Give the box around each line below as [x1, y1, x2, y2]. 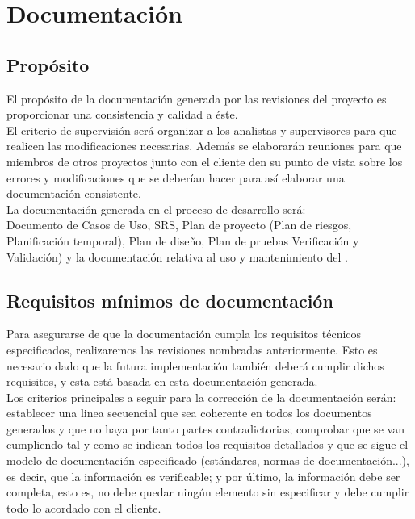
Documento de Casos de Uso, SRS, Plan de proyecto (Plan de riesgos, [6, 216, 352, 233]
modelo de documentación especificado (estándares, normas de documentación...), [6, 452, 409, 469]
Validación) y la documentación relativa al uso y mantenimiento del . [6, 248, 348, 265]
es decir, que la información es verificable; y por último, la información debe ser [6, 467, 400, 484]
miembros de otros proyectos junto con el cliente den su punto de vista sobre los [6, 153, 403, 170]
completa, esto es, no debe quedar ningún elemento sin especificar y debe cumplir [6, 483, 409, 500]
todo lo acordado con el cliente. [6, 499, 161, 516]
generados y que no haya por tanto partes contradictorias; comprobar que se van [6, 420, 405, 437]
